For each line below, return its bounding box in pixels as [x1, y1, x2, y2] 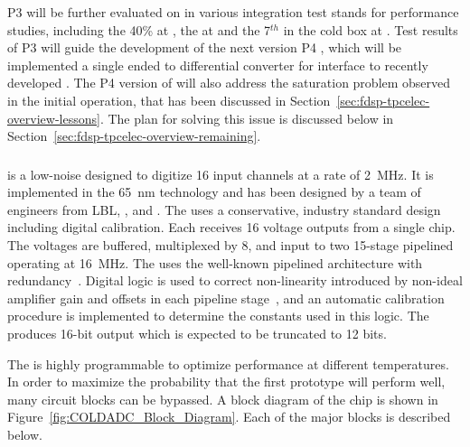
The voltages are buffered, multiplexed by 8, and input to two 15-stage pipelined [7, 236, 454, 255]
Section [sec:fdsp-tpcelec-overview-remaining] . [7, 126, 261, 145]
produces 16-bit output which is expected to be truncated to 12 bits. [7, 324, 387, 343]
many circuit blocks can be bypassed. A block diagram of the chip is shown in [7, 389, 438, 408]
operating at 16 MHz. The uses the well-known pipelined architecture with [7, 253, 423, 272]
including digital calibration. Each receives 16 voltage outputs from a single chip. [7, 218, 456, 237]
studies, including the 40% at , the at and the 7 [7, 20, 271, 39]
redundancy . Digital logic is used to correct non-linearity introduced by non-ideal [7, 271, 463, 290]
